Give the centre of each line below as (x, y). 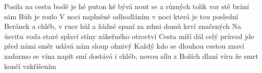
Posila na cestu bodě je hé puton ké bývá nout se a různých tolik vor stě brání (127, 6)
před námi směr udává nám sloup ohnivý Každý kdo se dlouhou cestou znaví (124, 46)
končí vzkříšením (30, 66)
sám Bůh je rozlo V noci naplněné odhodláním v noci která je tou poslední (121, 16)
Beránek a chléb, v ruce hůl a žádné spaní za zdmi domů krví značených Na (123, 26)
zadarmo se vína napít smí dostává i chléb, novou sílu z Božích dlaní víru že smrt (131, 56)
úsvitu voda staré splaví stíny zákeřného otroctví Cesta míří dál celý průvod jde (129, 36)
